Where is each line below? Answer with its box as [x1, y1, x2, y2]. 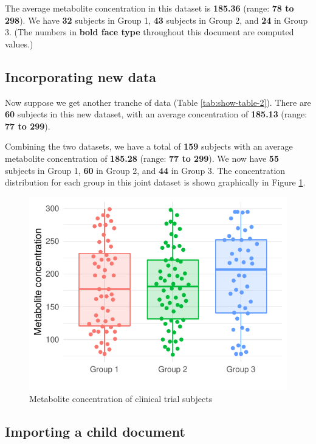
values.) [5, 37, 33, 50]
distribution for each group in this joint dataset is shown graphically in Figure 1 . [5, 176, 306, 189]
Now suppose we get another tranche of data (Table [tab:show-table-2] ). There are [5, 95, 311, 108]
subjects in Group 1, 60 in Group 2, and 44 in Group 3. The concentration [5, 164, 286, 176]
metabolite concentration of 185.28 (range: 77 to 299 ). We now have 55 [5, 151, 279, 164]
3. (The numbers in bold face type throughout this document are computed [5, 26, 294, 38]
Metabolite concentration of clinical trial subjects [29, 392, 213, 405]
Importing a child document [5, 422, 185, 441]
